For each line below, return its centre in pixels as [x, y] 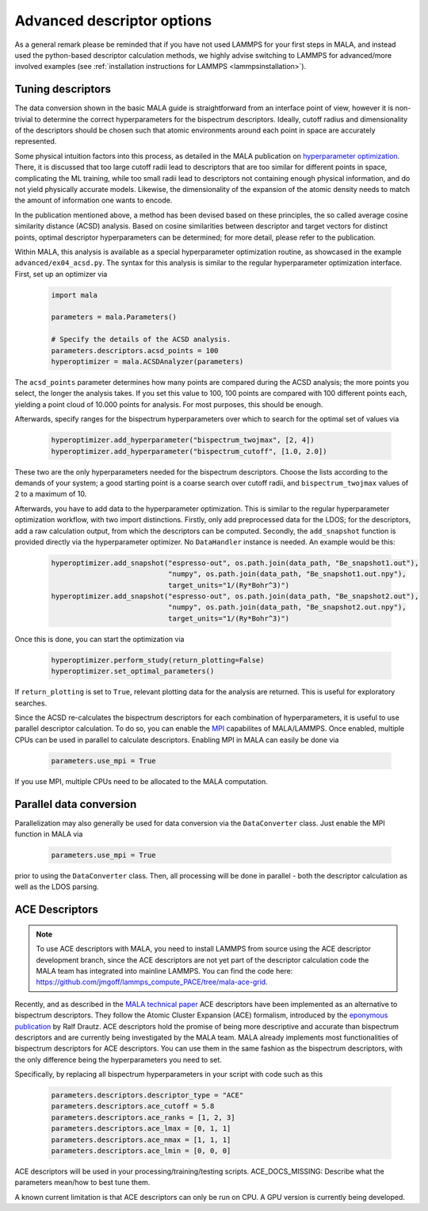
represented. [36, 141]
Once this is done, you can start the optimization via [99, 639]
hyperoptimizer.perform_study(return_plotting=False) [158, 660]
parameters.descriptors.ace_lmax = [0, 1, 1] [141, 1128]
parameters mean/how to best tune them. [82, 1182]
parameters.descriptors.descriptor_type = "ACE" [147, 1096]
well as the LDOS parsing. [57, 887]
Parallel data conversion [76, 804]
